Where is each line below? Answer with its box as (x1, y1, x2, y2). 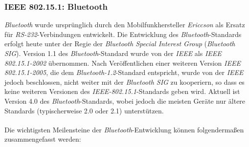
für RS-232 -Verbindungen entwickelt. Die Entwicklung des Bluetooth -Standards (4, 29, 242, 39)
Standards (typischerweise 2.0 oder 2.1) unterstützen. (4, 105, 164, 115)
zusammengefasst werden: (4, 134, 81, 144)
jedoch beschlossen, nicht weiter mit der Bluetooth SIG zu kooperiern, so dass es (4, 76, 245, 87)
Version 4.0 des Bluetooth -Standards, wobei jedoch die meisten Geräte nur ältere (4, 95, 246, 106)
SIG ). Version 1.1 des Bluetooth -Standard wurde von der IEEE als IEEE (4, 48, 222, 58)
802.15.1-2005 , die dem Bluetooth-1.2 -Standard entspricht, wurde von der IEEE (4, 67, 244, 77)
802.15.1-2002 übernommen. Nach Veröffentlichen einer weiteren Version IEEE (4, 57, 241, 68)
